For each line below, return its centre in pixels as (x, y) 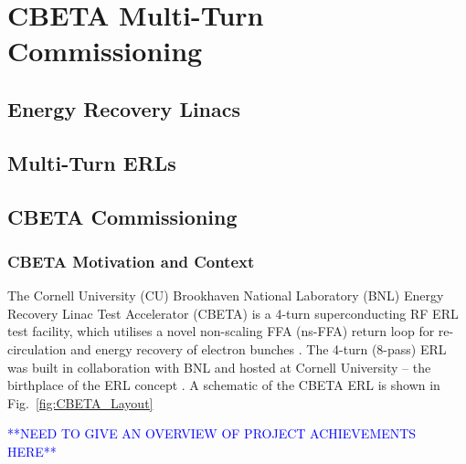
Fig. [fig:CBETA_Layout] (80, 402)
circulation (37, 348)
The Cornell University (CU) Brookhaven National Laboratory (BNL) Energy (226, 295)
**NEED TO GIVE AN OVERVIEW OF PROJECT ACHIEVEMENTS (212, 433)
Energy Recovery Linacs (124, 108)
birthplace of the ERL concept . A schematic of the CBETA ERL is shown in (224, 385)
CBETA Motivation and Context (131, 261)
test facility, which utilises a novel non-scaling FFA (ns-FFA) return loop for (221, 331)
